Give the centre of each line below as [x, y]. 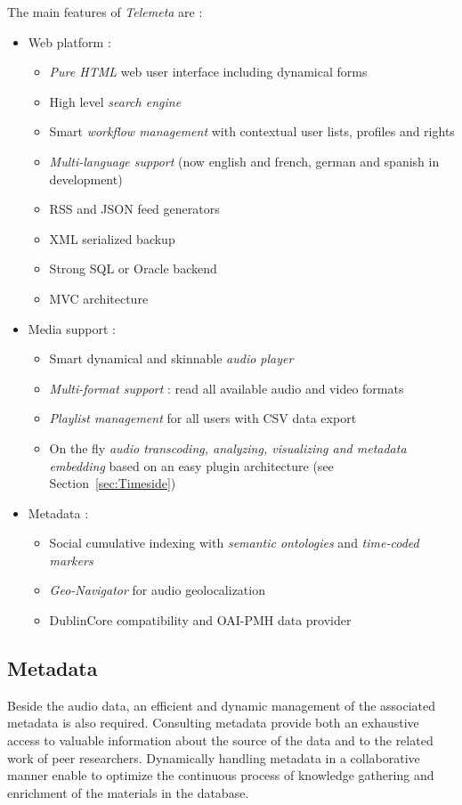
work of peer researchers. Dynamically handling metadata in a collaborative [214, 757]
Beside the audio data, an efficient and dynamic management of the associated [222, 705]
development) [86, 179]
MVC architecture [99, 298]
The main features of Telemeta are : [105, 12]
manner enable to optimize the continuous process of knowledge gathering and [221, 775]
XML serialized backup [112, 238]
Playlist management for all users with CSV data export [203, 418]
